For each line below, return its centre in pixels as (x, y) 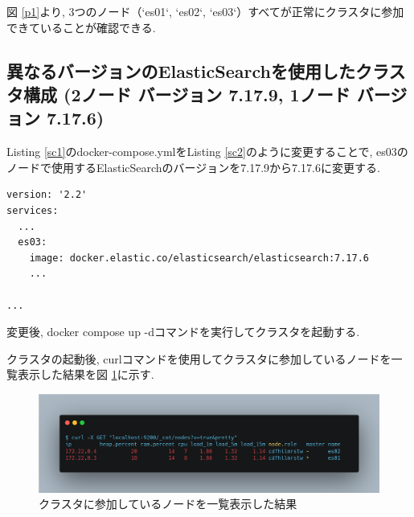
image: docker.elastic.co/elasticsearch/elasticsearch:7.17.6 (199, 258)
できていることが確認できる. (81, 27)
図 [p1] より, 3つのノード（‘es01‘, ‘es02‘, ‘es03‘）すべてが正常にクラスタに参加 (205, 11)
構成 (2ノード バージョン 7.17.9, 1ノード (187, 94)
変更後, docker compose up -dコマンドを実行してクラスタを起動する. (183, 332)
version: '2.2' (47, 195)
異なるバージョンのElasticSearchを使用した (181, 70)
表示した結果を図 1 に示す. (86, 374)
